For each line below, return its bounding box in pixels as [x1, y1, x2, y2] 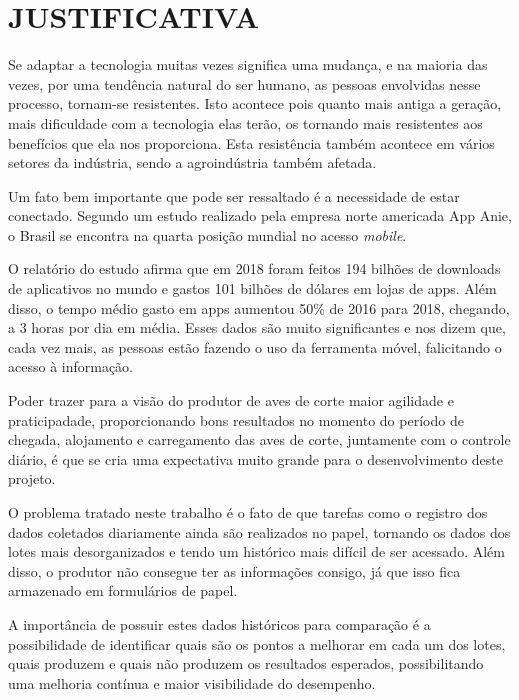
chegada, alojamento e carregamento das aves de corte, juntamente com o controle [8, 429, 511, 450]
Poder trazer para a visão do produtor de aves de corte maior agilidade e [8, 390, 454, 411]
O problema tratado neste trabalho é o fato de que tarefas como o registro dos [8, 502, 488, 522]
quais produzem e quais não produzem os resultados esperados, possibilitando [8, 653, 484, 674]
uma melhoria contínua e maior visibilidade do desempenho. [8, 672, 376, 693]
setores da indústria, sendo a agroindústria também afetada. [8, 152, 377, 173]
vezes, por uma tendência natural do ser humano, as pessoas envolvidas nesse [8, 73, 481, 94]
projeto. [8, 468, 56, 489]
